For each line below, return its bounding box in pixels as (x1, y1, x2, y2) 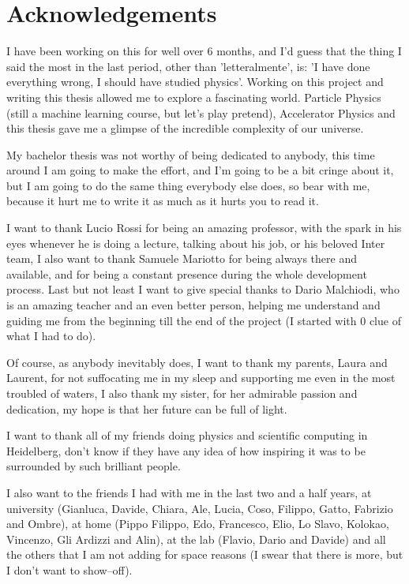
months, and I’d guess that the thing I (216, 43, 402, 59)
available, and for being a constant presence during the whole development (6, 265, 367, 282)
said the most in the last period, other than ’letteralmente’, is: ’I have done (6, 58, 370, 74)
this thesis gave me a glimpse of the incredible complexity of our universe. (6, 120, 364, 137)
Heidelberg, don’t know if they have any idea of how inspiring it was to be (6, 442, 366, 459)
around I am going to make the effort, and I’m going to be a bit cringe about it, (6, 162, 394, 178)
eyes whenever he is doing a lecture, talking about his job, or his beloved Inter (6, 234, 385, 251)
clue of (369, 312, 401, 328)
